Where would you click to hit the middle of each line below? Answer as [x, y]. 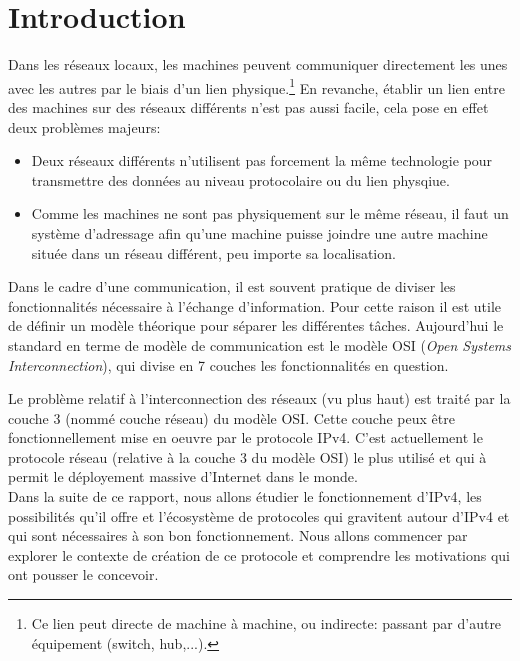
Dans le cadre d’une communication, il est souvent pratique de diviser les [232, 286]
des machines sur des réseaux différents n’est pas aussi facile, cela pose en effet [248, 106]
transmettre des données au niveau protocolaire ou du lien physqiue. [240, 179]
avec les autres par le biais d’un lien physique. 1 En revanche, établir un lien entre [256, 86]
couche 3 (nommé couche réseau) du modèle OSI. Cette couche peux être [231, 417]
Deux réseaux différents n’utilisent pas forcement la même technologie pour [262, 160]
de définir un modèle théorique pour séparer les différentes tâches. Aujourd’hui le [256, 325]
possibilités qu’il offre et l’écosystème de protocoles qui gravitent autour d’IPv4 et [259, 515]
